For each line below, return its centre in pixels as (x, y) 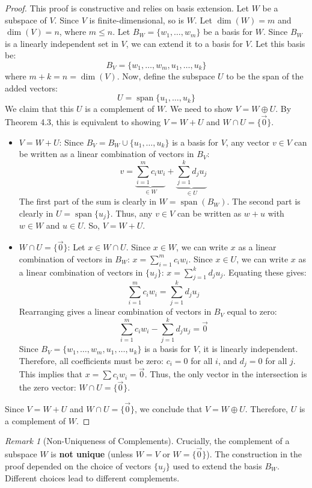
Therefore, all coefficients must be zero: (91, 360)
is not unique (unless (92, 454)
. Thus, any (131, 213)
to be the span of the (265, 76)
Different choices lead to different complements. (92, 478)
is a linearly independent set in (62, 43)
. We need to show (199, 109)
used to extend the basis (217, 465)
